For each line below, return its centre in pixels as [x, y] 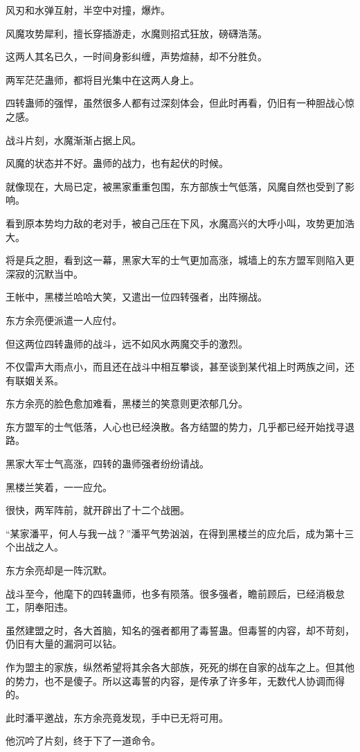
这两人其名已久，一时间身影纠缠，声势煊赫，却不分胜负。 [136, 56]
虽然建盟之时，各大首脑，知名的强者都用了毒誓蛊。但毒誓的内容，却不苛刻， [180, 630]
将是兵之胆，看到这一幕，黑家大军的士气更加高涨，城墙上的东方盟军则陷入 [175, 260]
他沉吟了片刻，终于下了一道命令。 [83, 741]
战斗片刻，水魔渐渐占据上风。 [73, 140]
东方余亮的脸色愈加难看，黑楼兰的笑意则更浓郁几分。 [127, 403]
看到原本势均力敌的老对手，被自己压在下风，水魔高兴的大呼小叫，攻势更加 [175, 223]
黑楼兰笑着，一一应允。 [59, 486]
